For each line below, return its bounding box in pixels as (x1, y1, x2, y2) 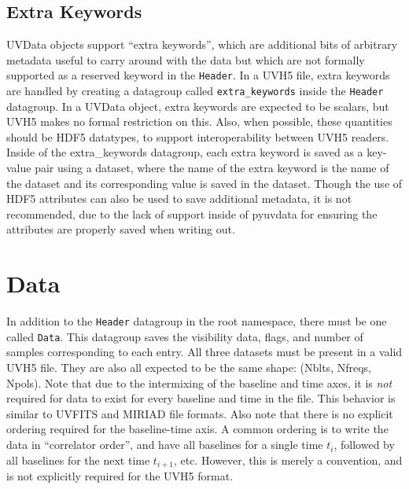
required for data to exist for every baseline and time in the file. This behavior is (6, 390, 396, 406)
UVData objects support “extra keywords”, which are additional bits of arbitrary (6, 36, 398, 53)
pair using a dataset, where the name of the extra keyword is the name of (35, 160, 389, 176)
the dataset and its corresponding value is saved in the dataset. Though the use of (6, 175, 403, 191)
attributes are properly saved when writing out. (6, 221, 235, 237)
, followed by (333, 436, 395, 453)
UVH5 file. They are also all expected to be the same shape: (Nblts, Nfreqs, (6, 359, 371, 376)
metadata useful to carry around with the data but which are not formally (6, 51, 365, 68)
